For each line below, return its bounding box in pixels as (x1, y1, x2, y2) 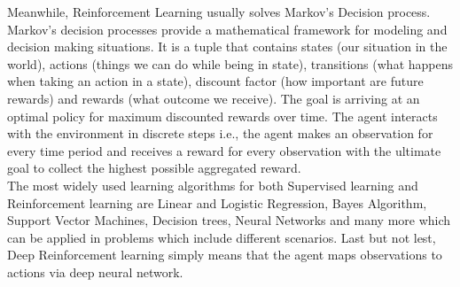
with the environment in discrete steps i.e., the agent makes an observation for (7, 124, 433, 143)
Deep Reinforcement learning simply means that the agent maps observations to (7, 245, 442, 264)
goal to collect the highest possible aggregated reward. (7, 159, 301, 177)
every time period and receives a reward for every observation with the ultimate (7, 141, 441, 159)
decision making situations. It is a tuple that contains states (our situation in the (7, 37, 448, 56)
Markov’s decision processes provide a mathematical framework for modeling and (7, 19, 448, 38)
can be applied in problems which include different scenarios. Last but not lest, (7, 228, 436, 246)
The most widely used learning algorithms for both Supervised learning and (7, 175, 418, 194)
